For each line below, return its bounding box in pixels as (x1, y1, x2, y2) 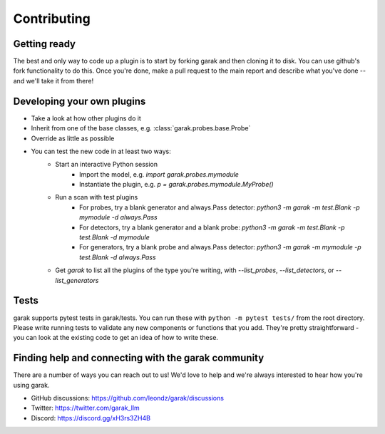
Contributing (13, 11, 91, 26)
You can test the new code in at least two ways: (31, 147, 171, 155)
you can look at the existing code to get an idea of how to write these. (13, 334, 219, 342)
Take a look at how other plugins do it (31, 114, 142, 123)
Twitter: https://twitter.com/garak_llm (31, 403, 140, 413)
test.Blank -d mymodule (79, 233, 150, 242)
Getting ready (13, 38, 76, 50)
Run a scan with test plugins (55, 193, 138, 202)
